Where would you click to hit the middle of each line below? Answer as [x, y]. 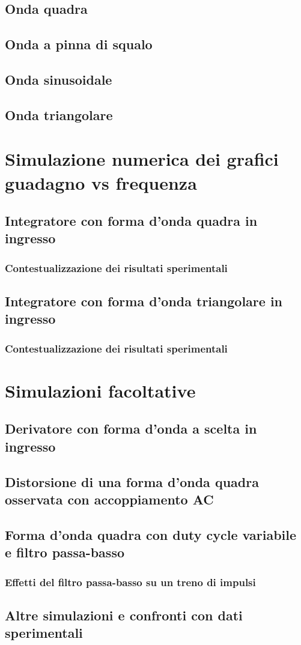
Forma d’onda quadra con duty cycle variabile [151, 534]
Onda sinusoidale [59, 79]
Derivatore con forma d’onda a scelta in [131, 428]
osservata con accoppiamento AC [109, 499]
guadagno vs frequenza [101, 182]
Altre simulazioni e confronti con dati [124, 615]
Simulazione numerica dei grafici [142, 159]
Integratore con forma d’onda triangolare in [144, 301]
